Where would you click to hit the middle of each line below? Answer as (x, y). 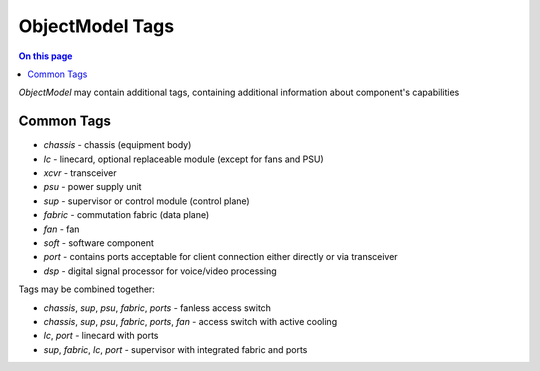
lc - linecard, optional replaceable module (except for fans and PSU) (183, 159)
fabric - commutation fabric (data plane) (126, 215)
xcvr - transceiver (80, 173)
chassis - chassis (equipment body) (117, 145)
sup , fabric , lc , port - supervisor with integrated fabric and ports (175, 349)
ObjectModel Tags (96, 26)
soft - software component (99, 242)
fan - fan (61, 229)
